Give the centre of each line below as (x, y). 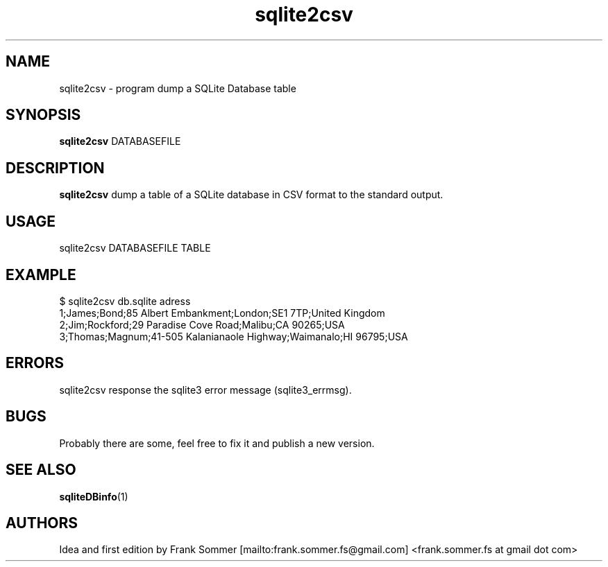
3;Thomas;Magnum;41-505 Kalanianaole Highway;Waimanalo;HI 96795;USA (234, 336)
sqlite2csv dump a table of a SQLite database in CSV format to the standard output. (251, 195)
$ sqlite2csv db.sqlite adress (125, 301)
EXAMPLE (41, 274)
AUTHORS (42, 523)
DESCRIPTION (55, 168)
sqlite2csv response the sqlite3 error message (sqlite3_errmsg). (205, 390)
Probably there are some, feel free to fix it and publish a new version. (217, 443)
